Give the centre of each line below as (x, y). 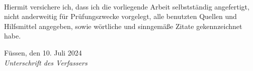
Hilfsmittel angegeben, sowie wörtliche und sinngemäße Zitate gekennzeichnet (123, 26)
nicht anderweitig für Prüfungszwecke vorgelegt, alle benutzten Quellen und (120, 16)
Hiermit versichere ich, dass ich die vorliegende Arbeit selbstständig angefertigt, (127, 6)
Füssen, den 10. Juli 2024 (43, 52)
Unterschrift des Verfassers (46, 62)
